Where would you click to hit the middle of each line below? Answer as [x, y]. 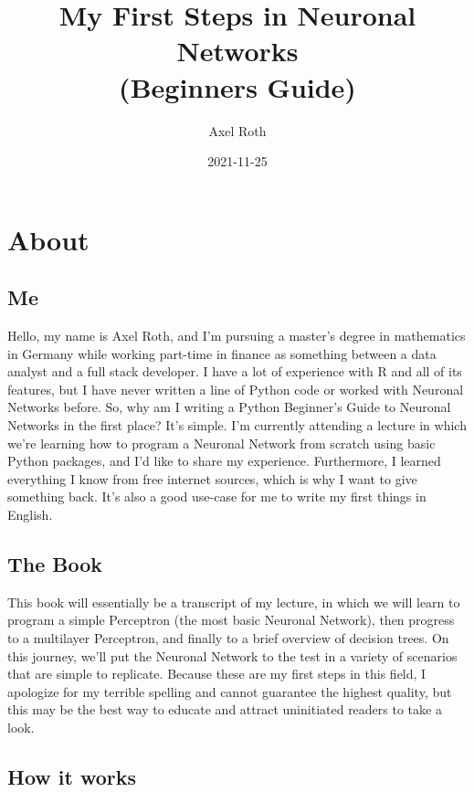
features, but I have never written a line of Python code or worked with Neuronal [236, 389]
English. [30, 515]
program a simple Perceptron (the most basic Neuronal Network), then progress [231, 620]
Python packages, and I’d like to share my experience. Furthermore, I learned [224, 461]
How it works [72, 776]
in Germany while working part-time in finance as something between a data [222, 353]
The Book [55, 564]
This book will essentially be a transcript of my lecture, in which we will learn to [234, 602]
